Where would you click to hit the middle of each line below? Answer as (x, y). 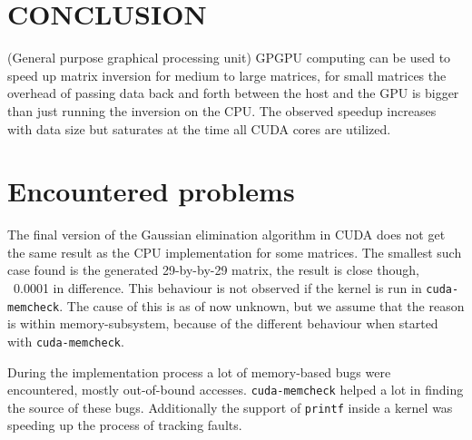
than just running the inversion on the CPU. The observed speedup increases (222, 110)
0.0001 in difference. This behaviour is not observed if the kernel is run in (217, 288)
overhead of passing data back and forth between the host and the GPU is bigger (233, 93)
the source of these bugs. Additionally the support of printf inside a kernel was (230, 407)
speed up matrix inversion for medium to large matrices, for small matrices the (227, 75)
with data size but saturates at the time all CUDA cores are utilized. (199, 128)
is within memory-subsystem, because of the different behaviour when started (223, 323)
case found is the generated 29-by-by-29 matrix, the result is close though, (213, 270)
